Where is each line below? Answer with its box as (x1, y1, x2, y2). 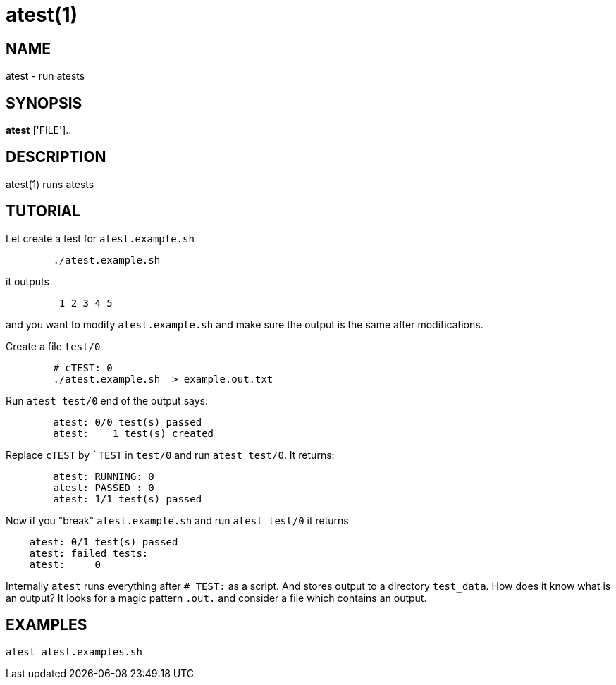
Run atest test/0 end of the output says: (6, 394, 208, 407)
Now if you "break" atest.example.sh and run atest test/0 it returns (6, 514, 349, 526)
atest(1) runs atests (6, 178, 94, 190)
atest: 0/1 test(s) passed (29, 536, 178, 548)
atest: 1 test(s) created (53, 427, 214, 439)
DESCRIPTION (6, 148, 106, 166)
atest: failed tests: (29, 547, 149, 559)
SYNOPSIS (6, 94, 82, 112)
